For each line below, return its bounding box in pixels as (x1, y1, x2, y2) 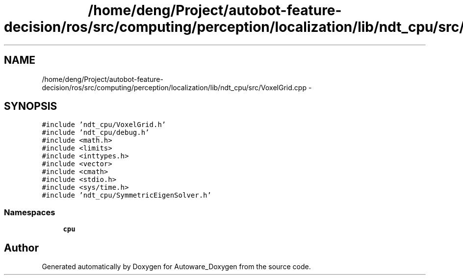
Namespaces (4, 207, 55, 217)
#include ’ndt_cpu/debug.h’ (42, 128, 150, 137)
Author (4, 241, 39, 254)
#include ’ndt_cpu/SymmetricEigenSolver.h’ (42, 191, 211, 200)
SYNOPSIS (4, 100, 57, 113)
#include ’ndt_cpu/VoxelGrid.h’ (42, 121, 166, 129)
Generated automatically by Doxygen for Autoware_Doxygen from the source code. (42, 262, 311, 271)
